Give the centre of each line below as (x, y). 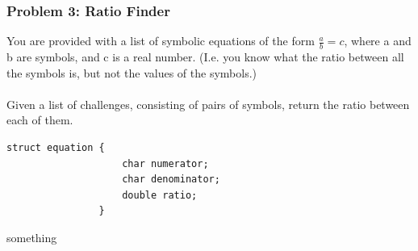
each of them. (40, 120)
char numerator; (165, 163)
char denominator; (171, 180)
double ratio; (160, 195)
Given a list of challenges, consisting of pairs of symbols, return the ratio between (208, 104)
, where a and (378, 41)
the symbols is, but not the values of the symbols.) (132, 72)
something (32, 237)
